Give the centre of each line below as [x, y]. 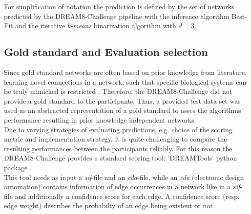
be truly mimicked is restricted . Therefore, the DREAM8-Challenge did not [118, 91]
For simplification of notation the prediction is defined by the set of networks [119, 6]
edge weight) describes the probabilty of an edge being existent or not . [111, 205]
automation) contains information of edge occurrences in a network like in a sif [122, 187]
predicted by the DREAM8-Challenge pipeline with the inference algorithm [117, 16]
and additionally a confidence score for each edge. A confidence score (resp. [127, 196]
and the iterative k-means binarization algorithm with [96, 26]
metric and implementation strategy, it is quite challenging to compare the [115, 139]
